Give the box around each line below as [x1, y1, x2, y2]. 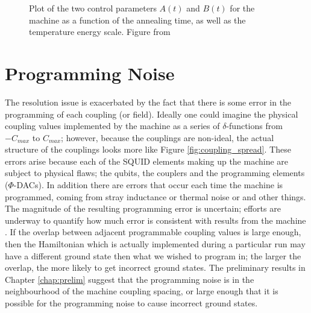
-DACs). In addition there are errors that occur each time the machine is [13, 179, 283, 191]
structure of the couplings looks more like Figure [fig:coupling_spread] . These [5, 143, 291, 156]
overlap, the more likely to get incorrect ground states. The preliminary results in [5, 261, 306, 274]
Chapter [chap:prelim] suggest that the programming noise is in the [5, 273, 254, 285]
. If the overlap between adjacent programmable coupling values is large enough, [5, 226, 301, 238]
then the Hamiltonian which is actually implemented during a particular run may [5, 238, 306, 250]
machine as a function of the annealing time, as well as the [29, 13, 246, 26]
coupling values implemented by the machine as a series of [5, 119, 220, 132]
